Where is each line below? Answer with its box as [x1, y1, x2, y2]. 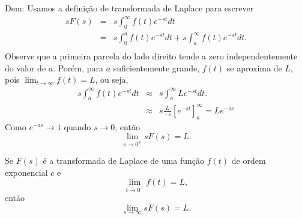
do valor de [5, 61, 46, 74]
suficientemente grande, [113, 61, 200, 74]
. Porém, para [53, 61, 104, 74]
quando [64, 120, 91, 133]
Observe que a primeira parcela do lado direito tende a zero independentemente [5, 50, 298, 62]
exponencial [5, 166, 48, 178]
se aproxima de [226, 61, 282, 74]
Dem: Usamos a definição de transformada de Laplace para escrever [5, 2, 254, 14]
